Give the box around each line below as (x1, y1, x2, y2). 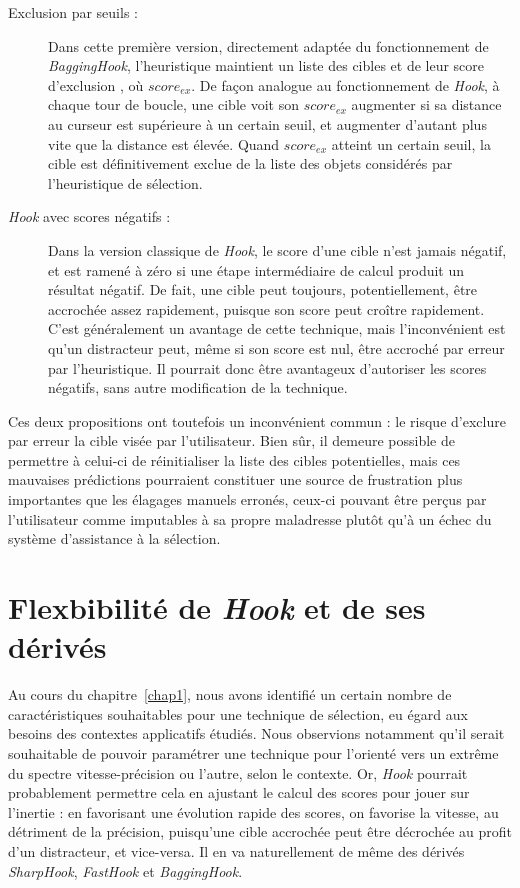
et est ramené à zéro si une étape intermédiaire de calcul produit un (48, 259, 465, 280)
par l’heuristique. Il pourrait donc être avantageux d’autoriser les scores (48, 357, 487, 378)
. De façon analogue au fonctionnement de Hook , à (191, 74, 500, 95)
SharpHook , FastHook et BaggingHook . (8, 860, 243, 881)
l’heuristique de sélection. (48, 172, 203, 193)
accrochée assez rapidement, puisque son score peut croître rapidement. (48, 298, 485, 319)
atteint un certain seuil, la (331, 133, 491, 154)
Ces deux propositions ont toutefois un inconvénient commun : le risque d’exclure (8, 410, 506, 431)
